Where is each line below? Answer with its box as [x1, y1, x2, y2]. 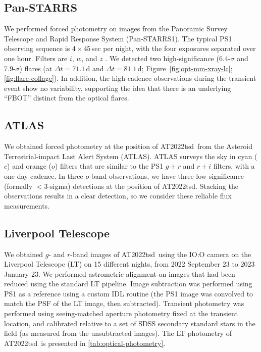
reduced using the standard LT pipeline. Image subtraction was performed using [4, 278, 252, 289]
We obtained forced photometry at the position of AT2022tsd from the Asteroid [4, 141, 252, 152]
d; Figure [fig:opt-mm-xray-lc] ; [137, 63, 233, 73]
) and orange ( [7, 161, 51, 171]
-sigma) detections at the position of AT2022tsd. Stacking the [47, 180, 238, 191]
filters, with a [213, 161, 255, 171]
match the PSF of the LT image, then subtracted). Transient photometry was [4, 298, 244, 309]
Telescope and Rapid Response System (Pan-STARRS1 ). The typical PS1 [4, 33, 232, 43]
